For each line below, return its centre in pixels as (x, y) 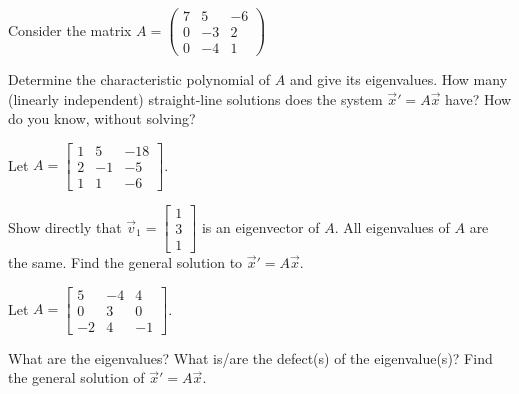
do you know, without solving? (102, 118)
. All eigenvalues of (392, 226)
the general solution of (76, 377)
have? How (478, 98)
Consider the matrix (70, 29)
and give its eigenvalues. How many (398, 79)
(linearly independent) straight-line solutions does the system (195, 98)
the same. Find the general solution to (125, 262)
